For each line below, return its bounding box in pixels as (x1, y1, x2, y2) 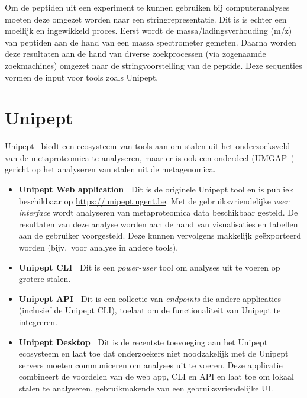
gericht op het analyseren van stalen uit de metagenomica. (5, 163, 216, 175)
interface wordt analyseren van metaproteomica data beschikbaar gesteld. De (18, 206, 298, 219)
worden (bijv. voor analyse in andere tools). (18, 241, 179, 253)
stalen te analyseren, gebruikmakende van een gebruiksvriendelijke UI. (18, 381, 273, 394)
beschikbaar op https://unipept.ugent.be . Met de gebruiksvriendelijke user (18, 194, 289, 207)
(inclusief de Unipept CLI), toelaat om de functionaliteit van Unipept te (18, 304, 281, 316)
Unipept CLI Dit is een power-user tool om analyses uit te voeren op (18, 261, 280, 273)
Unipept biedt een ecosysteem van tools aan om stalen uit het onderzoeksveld (5, 140, 290, 152)
